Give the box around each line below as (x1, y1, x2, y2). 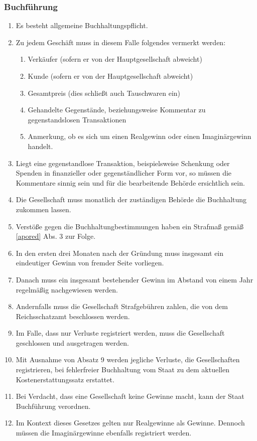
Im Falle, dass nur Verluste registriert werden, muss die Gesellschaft (16, 328, 225, 338)
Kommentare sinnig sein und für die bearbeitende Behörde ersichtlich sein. (16, 177, 245, 188)
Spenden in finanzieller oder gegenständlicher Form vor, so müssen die (16, 168, 232, 178)
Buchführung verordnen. (16, 400, 91, 411)
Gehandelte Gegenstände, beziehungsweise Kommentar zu (28, 104, 206, 115)
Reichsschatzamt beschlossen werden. (16, 311, 130, 321)
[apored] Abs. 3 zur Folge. (16, 231, 96, 241)
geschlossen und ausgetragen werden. (16, 337, 129, 348)
